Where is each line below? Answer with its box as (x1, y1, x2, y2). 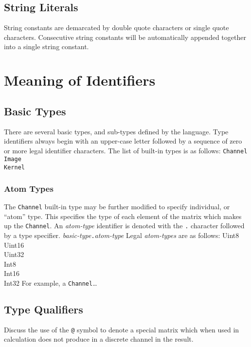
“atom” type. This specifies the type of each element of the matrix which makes (4, 211, 242, 221)
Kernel (4, 164, 25, 171)
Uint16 (4, 239, 24, 250)
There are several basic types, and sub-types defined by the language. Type (4, 126, 229, 136)
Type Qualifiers (4, 301, 83, 316)
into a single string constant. (4, 41, 89, 52)
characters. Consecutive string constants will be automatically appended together (4, 32, 246, 42)
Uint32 (4, 249, 24, 259)
